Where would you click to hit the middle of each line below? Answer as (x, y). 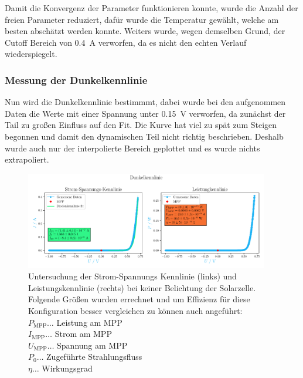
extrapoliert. (27, 159)
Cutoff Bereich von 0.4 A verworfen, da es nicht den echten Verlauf (126, 42)
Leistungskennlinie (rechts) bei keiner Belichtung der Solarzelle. (142, 287)
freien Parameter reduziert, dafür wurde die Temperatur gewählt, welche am (142, 19)
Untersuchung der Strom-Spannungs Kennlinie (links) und (132, 276)
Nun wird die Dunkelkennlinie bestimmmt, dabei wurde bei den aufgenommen (145, 102)
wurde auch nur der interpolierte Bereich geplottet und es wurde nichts (132, 148)
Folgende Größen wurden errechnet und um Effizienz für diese (139, 299)
